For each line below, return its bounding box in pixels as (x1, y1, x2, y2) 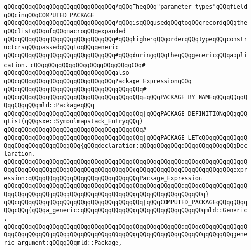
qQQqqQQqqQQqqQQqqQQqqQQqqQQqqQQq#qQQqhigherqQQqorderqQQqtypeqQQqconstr (4, 35, 248, 43)
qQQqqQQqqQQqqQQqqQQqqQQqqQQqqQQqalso (4, 69, 129, 77)
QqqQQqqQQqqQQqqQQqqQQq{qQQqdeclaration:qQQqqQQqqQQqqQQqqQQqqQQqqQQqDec (4, 142, 248, 150)
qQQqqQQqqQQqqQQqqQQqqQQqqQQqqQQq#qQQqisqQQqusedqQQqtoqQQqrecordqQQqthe (4, 19, 248, 27)
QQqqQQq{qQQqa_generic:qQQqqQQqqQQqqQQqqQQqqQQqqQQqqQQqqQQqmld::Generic (4, 207, 248, 214)
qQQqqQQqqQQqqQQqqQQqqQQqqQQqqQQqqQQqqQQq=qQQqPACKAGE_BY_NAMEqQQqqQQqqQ (4, 94, 248, 101)
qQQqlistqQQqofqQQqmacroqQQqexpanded (4, 27, 126, 34)
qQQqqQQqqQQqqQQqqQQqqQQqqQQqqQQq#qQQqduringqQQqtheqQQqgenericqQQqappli (4, 51, 248, 59)
